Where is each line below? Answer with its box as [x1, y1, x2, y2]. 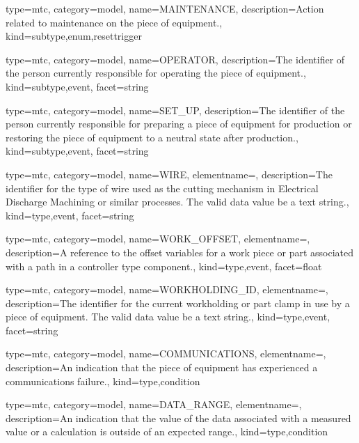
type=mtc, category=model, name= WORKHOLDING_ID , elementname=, [6, 282, 328, 297]
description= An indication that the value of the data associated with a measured [6, 410, 351, 425]
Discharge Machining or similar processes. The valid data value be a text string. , [6, 194, 349, 209]
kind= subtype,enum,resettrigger [6, 29, 142, 43]
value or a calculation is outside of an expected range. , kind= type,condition [6, 424, 328, 439]
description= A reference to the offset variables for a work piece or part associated [6, 244, 353, 259]
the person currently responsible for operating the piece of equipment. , [6, 65, 306, 80]
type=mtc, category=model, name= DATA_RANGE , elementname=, [6, 397, 302, 412]
